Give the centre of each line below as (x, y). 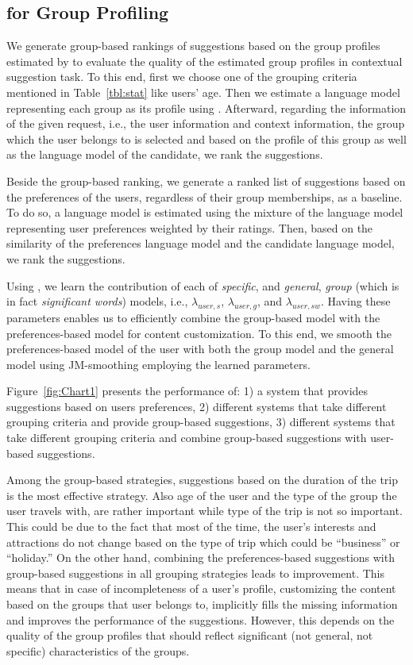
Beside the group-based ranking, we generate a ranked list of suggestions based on (206, 181)
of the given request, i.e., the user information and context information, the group (206, 123)
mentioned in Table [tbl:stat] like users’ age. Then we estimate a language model (203, 92)
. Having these (355, 301)
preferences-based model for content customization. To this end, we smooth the (199, 333)
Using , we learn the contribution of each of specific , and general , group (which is (203, 285)
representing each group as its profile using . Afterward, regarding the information (206, 108)
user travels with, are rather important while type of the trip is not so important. (205, 511)
